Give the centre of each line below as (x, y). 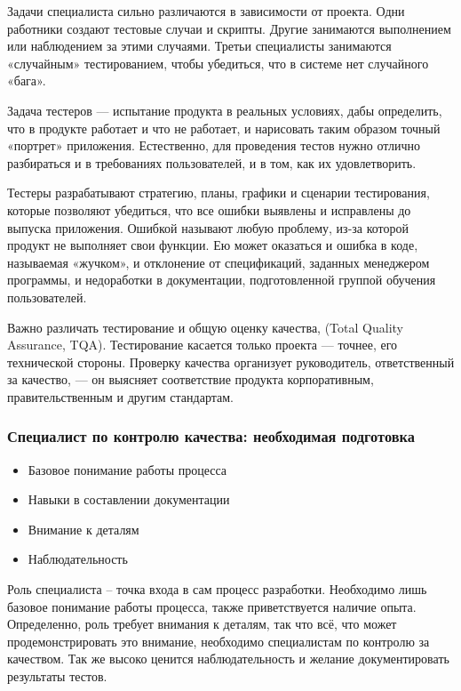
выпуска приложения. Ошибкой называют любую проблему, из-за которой (208, 227)
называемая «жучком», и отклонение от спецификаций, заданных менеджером (219, 262)
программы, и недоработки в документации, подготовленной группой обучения (222, 280)
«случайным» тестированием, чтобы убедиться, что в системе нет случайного (218, 63)
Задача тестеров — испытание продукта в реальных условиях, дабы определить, (225, 110)
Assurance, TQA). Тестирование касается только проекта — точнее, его (203, 345)
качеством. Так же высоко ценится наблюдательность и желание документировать (228, 659)
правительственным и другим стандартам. (120, 396)
